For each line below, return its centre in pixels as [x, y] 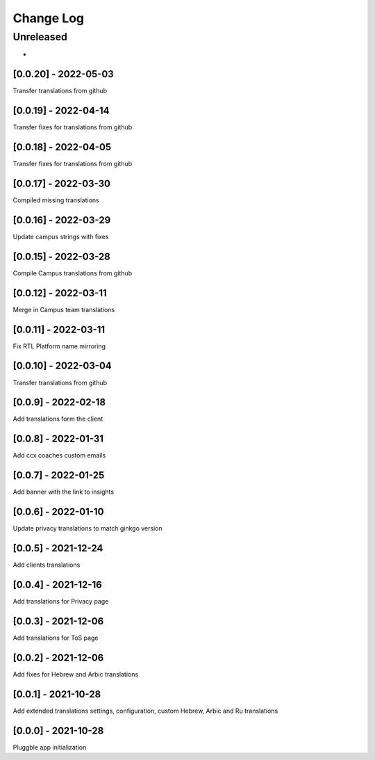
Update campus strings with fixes [61, 236]
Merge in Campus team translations [64, 309]
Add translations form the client [58, 419]
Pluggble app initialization [50, 747]
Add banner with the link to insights [64, 492]
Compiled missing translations [56, 200]
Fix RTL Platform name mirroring [59, 346]
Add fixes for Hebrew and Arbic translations [76, 674]
